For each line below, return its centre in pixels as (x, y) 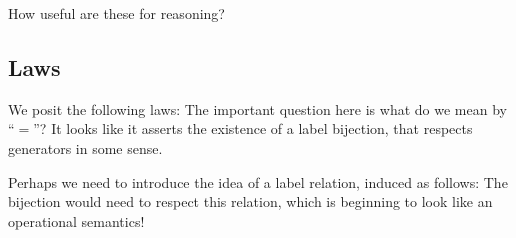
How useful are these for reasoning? (116, 13)
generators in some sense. (85, 147)
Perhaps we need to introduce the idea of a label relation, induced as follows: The (258, 181)
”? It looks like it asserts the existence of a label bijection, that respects (253, 128)
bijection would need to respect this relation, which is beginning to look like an (250, 201)
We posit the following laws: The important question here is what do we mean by (257, 108)
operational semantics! (76, 220)
